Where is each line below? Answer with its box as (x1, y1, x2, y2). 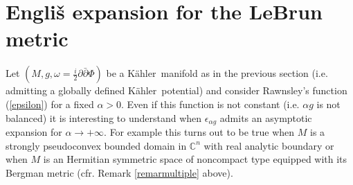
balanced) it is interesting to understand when (6, 110, 202, 125)
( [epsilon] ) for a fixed (6, 96, 94, 111)
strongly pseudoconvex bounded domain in (6, 138, 187, 152)
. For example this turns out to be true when (104, 124, 295, 139)
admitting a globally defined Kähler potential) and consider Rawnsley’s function (6, 83, 347, 98)
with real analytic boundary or (203, 138, 334, 152)
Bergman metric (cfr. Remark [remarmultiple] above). (6, 165, 233, 179)
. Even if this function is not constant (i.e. (121, 96, 300, 111)
